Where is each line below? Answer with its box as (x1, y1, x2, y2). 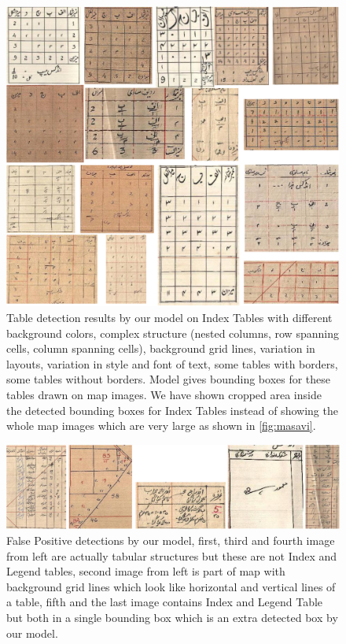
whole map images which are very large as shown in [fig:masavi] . (6, 417, 316, 434)
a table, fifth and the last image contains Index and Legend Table (6, 594, 323, 610)
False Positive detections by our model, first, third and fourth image (6, 531, 335, 548)
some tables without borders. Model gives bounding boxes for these (6, 371, 331, 387)
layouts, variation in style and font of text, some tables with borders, (6, 355, 338, 372)
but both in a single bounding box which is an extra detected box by (6, 609, 338, 625)
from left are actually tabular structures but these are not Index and (6, 547, 337, 564)
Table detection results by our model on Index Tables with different (6, 309, 333, 325)
